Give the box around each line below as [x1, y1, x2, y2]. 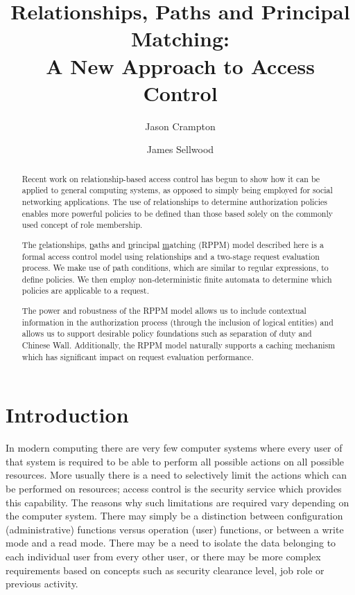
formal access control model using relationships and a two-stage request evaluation [21, 250, 320, 262]
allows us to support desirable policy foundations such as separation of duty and [21, 328, 312, 339]
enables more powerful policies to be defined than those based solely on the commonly [21, 207, 334, 219]
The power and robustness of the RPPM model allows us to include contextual [21, 305, 306, 317]
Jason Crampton [145, 118, 216, 133]
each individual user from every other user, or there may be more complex [6, 549, 321, 563]
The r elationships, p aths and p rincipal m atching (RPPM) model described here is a [21, 238, 324, 250]
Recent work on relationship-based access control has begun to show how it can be [21, 172, 320, 184]
